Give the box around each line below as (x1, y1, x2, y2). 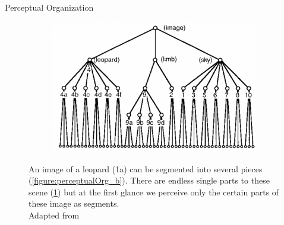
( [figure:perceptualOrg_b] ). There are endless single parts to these (29, 174, 270, 187)
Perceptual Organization (5, 1, 94, 13)
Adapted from (29, 208, 80, 221)
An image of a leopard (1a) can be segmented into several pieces (29, 162, 263, 175)
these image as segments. (29, 197, 119, 210)
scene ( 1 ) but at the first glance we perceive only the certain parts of (29, 185, 279, 198)
